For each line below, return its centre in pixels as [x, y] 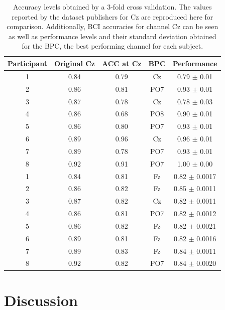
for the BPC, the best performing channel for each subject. [113, 46]
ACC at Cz [122, 63]
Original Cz [74, 63]
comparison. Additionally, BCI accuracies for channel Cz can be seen [113, 26]
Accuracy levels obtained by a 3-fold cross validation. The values [113, 7]
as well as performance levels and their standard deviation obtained [113, 36]
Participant [27, 63]
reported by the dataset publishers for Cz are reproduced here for [113, 16]
